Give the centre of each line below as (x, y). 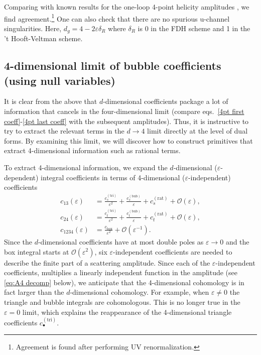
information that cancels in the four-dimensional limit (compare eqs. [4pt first (124, 111)
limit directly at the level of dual (198, 131)
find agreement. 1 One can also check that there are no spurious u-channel (117, 18)
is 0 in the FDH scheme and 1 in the (194, 28)
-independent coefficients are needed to (173, 251)
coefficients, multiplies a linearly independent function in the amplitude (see (121, 272)
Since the (18, 241)
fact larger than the (34, 292)
